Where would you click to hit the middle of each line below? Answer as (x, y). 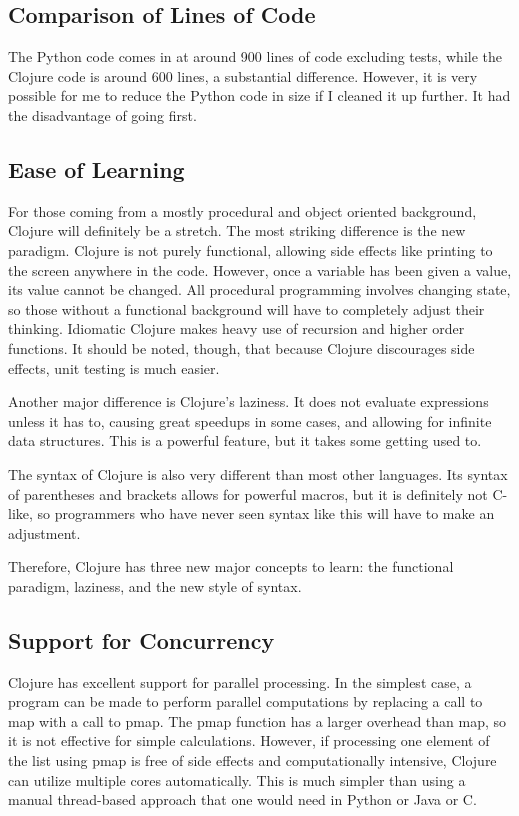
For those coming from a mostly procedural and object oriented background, (242, 210)
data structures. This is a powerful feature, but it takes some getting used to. (245, 440)
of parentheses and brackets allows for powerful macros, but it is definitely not (248, 493)
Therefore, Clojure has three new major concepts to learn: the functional (231, 566)
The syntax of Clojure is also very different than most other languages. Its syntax (258, 473)
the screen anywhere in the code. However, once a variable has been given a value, (260, 269)
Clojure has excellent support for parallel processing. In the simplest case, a (240, 681)
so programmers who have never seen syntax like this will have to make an (266, 513)
